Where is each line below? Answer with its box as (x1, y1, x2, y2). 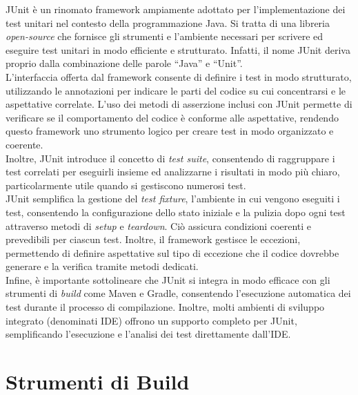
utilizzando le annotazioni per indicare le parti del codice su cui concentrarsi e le (6, 83, 346, 97)
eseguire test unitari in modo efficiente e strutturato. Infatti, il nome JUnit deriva (6, 42, 350, 57)
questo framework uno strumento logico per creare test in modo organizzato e (6, 124, 334, 138)
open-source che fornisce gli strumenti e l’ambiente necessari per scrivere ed (6, 29, 324, 44)
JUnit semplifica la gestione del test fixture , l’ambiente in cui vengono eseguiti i (6, 191, 340, 206)
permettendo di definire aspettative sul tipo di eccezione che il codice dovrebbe (6, 245, 339, 260)
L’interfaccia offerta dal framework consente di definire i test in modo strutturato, (6, 69, 352, 84)
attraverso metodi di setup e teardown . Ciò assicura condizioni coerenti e (6, 218, 312, 233)
